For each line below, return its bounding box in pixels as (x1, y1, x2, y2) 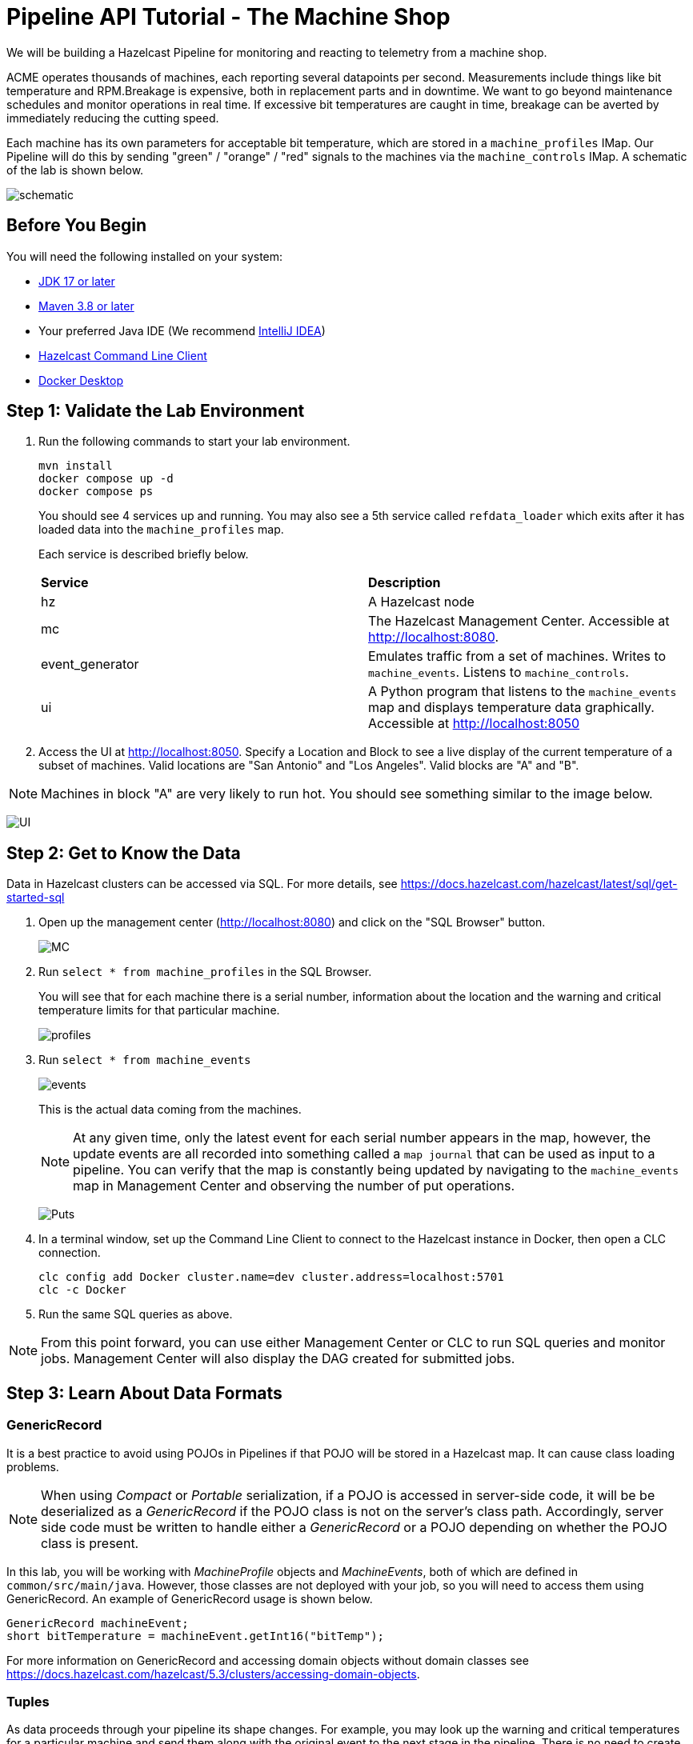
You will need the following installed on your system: (6, 249, 283, 263)
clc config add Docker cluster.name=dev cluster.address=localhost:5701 (38, 1270, 504, 1284)
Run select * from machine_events (38, 1053, 251, 1067)
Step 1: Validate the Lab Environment (6, 401, 305, 422)
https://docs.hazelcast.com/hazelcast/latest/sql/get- (400, 877, 678, 891)
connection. (38, 1246, 101, 1260)
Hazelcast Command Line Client (38, 348, 207, 362)
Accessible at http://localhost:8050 (368, 715, 580, 732)
